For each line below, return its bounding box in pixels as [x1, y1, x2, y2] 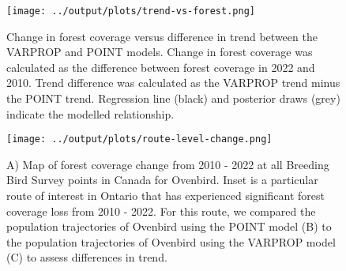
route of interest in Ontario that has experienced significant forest [6, 187, 325, 204]
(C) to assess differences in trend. [6, 249, 167, 265]
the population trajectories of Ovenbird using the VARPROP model [6, 233, 336, 250]
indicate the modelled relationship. [6, 105, 175, 122]
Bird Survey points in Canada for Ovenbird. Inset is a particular [6, 171, 318, 188]
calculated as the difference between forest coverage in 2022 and [6, 58, 315, 75]
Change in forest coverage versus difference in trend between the [6, 28, 318, 44]
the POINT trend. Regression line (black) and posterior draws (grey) [6, 90, 340, 107]
